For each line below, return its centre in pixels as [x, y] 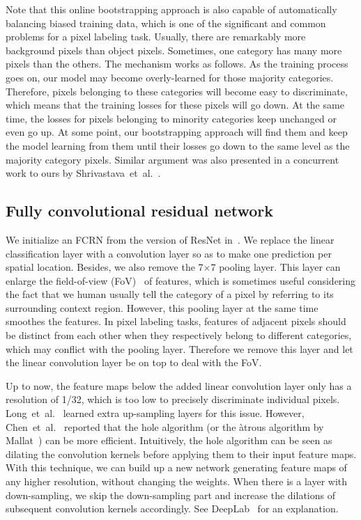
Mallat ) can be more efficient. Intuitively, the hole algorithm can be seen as [169, 440]
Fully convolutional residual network [140, 211]
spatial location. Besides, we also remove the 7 [105, 267]
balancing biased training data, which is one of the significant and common [166, 23]
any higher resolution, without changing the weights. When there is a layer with [177, 481]
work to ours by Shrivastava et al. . [83, 173]
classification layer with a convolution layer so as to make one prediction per [169, 253]
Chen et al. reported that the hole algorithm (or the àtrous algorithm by [165, 426]
